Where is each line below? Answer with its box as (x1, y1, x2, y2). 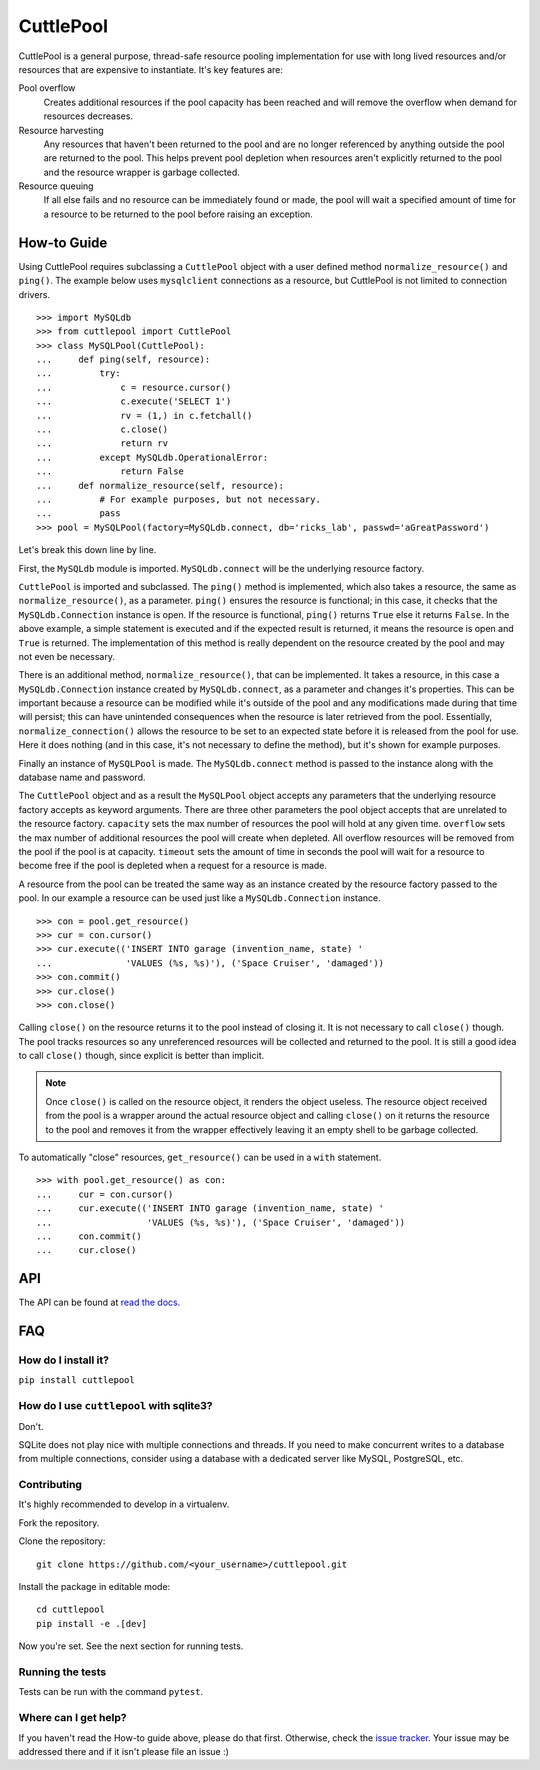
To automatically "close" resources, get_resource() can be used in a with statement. (18, 1151, 382, 1164)
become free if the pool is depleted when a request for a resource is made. (18, 860, 328, 872)
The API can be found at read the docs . (18, 1296, 181, 1309)
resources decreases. (43, 110, 134, 122)
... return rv (36, 438, 169, 449)
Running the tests (18, 1665, 107, 1679)
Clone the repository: (18, 1535, 106, 1547)
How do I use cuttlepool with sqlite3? (18, 1399, 213, 1413)
